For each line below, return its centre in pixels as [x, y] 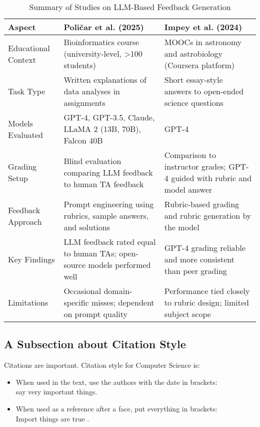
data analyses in [92, 91]
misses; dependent [123, 302]
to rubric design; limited [206, 302]
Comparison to [190, 155]
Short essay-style [193, 80]
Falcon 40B [83, 140]
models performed [119, 265]
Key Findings [31, 259]
